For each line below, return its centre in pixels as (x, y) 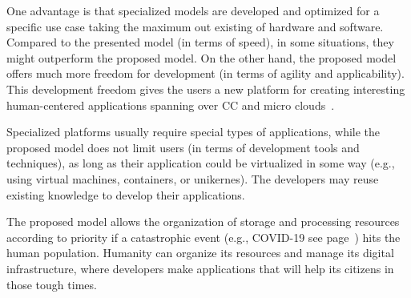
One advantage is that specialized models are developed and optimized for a (193, 10)
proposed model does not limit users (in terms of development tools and (183, 147)
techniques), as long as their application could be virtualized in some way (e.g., (201, 163)
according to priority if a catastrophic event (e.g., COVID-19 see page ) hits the (203, 237)
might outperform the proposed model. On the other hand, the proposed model (201, 57)
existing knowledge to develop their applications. (126, 194)
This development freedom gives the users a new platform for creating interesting (206, 89)
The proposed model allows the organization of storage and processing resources (203, 221)
